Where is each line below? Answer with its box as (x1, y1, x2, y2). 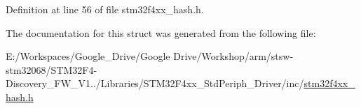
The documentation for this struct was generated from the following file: (6, 25, 316, 40)
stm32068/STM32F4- (6, 62, 97, 77)
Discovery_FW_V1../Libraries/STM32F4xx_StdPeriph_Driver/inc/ (6, 76, 304, 91)
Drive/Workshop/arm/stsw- (173, 49, 294, 63)
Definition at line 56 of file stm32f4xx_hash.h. (6, 2, 204, 16)
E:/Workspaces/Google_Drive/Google (6, 49, 170, 63)
